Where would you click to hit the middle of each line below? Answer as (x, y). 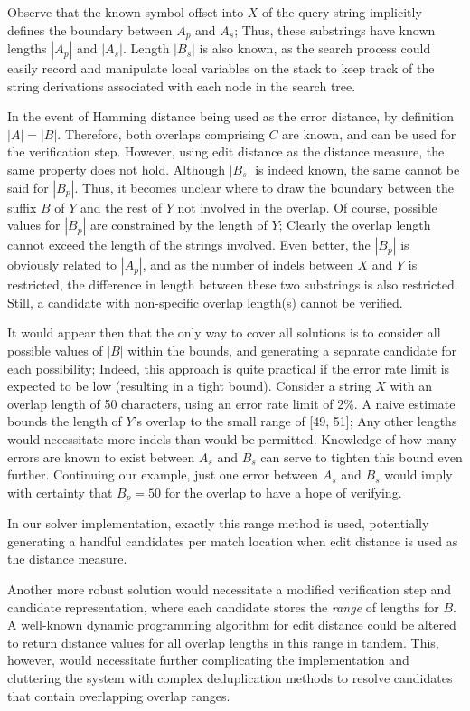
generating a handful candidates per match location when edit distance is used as (233, 540)
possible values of (55, 350)
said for (28, 187)
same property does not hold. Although (116, 170)
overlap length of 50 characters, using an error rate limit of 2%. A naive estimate (231, 403)
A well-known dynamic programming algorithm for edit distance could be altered (232, 625)
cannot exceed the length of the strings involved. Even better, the (189, 245)
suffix (22, 207)
